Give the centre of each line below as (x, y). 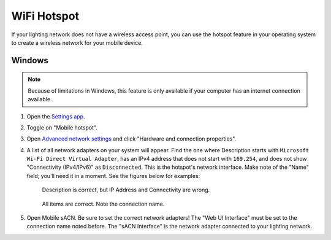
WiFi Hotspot (45, 16)
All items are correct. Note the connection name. (103, 204)
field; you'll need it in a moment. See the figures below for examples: (113, 176)
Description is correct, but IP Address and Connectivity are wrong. (126, 190)
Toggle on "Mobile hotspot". (62, 127)
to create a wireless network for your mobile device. (77, 42)
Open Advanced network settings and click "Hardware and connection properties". (131, 139)
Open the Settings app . (56, 116)
